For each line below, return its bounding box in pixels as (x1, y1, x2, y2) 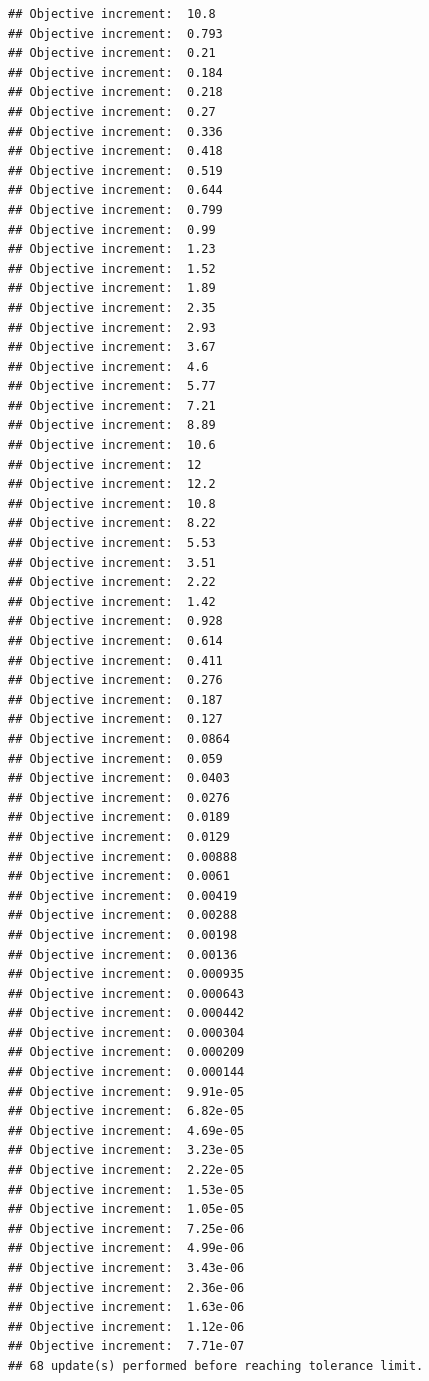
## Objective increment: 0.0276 (8, 790, 230, 805)
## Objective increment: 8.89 (8, 418, 216, 433)
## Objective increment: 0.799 (8, 202, 223, 217)
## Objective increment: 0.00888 (8, 849, 238, 864)
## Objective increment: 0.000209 (8, 1045, 245, 1060)
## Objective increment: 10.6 (8, 438, 216, 453)
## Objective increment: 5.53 (8, 536, 216, 551)
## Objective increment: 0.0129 (8, 829, 230, 844)
